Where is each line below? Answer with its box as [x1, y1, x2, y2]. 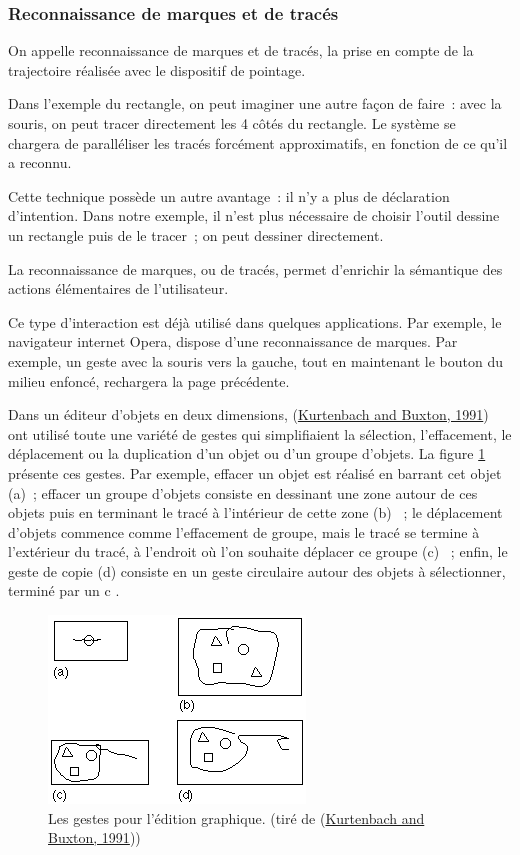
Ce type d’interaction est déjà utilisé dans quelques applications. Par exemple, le [8, 311, 502, 332]
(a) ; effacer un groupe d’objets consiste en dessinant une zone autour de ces [8, 482, 478, 503]
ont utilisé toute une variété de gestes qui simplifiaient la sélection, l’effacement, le [8, 423, 512, 444]
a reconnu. [8, 152, 72, 173]
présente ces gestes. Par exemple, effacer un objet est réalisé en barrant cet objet [8, 462, 502, 483]
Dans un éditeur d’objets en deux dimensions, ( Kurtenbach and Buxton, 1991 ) [8, 404, 489, 425]
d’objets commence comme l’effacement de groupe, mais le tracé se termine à [8, 521, 480, 542]
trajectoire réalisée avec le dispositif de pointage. [8, 59, 306, 80]
